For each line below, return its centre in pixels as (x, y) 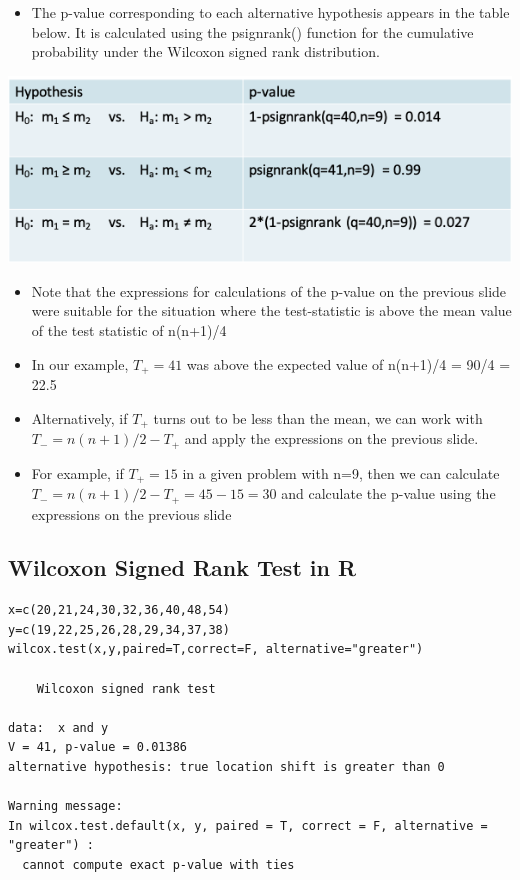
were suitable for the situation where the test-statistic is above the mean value (271, 310)
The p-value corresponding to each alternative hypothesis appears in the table (270, 12)
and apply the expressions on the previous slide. (331, 438)
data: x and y (58, 727)
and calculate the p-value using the (388, 493)
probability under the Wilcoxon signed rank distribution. (205, 51)
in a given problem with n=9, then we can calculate (341, 472)
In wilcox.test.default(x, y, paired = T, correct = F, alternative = (248, 825)
